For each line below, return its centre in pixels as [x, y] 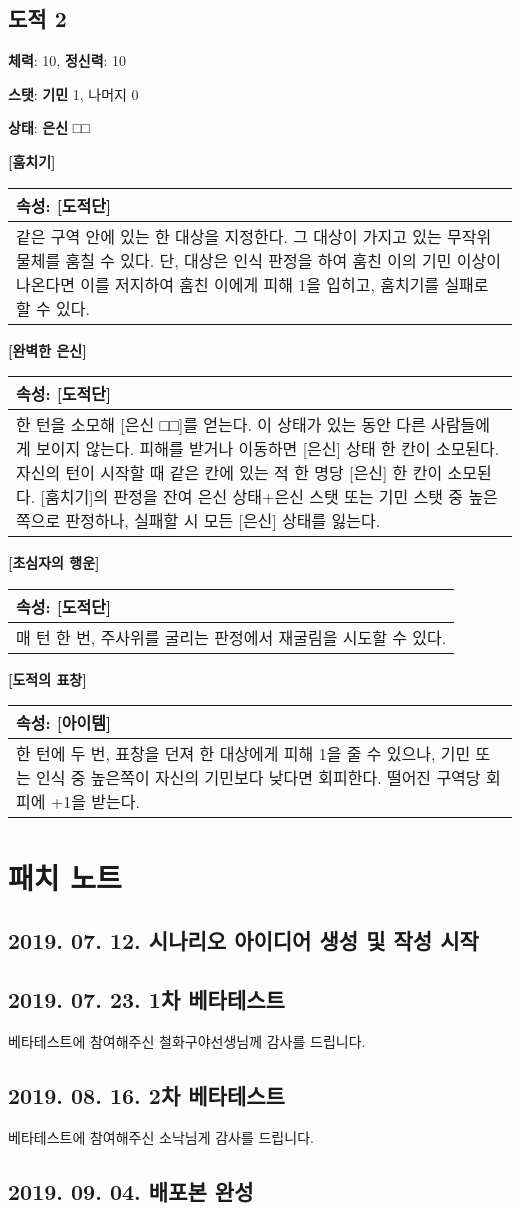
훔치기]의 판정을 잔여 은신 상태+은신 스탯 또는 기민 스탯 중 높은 [271, 497]
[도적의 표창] [47, 678]
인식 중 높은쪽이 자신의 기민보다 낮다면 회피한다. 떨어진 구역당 [258, 778]
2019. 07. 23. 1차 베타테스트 [146, 998]
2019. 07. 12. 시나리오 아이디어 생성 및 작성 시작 [243, 940]
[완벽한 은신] [47, 349]
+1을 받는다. [95, 802]
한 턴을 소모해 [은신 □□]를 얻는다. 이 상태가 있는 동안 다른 [221, 425]
